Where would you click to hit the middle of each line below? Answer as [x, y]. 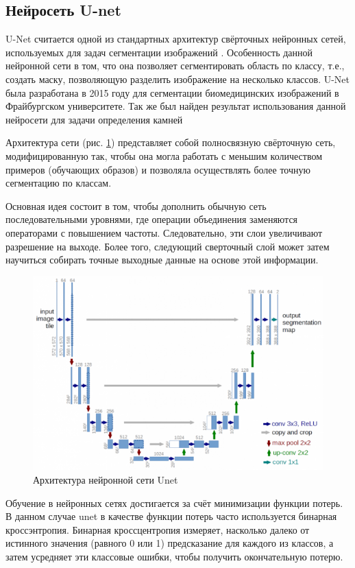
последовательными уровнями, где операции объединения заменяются [152, 219]
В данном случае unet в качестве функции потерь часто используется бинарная [171, 516]
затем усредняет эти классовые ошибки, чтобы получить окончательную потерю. [174, 556]
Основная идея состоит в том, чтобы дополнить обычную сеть [136, 205]
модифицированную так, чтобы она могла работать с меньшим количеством [164, 155]
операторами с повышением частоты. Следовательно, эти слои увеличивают [164, 232]
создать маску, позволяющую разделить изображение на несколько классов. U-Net [178, 79]
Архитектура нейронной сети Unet [106, 479]
